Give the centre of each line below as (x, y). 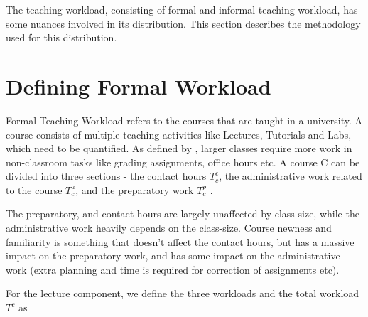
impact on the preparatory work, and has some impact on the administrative (173, 256)
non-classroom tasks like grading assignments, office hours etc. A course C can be (183, 162)
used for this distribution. (61, 37)
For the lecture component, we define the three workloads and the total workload (183, 293)
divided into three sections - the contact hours (106, 176)
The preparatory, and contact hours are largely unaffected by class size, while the (183, 214)
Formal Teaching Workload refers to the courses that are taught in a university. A (184, 120)
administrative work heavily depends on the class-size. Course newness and (169, 228)
